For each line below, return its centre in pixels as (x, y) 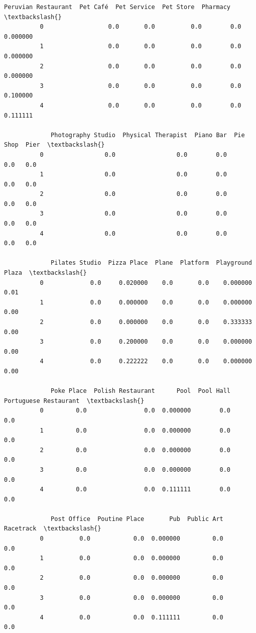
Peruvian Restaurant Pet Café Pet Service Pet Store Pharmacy (117, 7)
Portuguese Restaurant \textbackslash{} (74, 401)
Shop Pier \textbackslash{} (54, 145)
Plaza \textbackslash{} (45, 273)
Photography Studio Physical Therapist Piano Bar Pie (148, 135)
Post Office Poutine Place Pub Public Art (137, 519)
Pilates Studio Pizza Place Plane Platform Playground (151, 263)
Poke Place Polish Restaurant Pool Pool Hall (141, 391)
